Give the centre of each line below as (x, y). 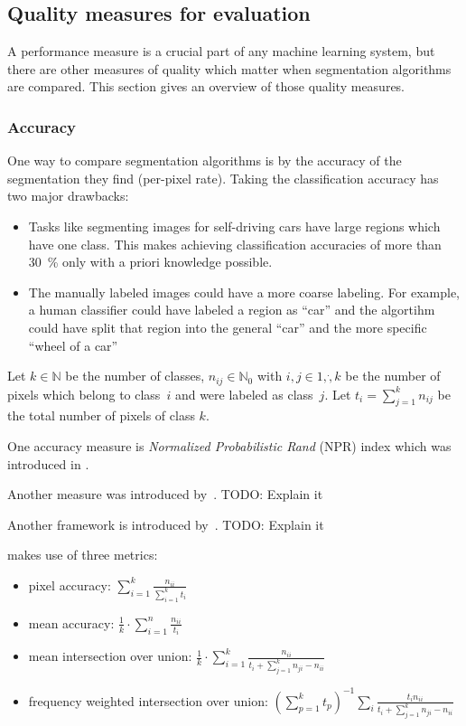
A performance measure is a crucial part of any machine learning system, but (221, 51)
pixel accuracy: (70, 585)
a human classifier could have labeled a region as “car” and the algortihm (232, 310)
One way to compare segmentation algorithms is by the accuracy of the (205, 160)
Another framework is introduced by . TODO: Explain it (166, 524)
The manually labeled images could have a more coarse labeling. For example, (244, 292)
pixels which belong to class (84, 394)
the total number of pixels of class (101, 415)
